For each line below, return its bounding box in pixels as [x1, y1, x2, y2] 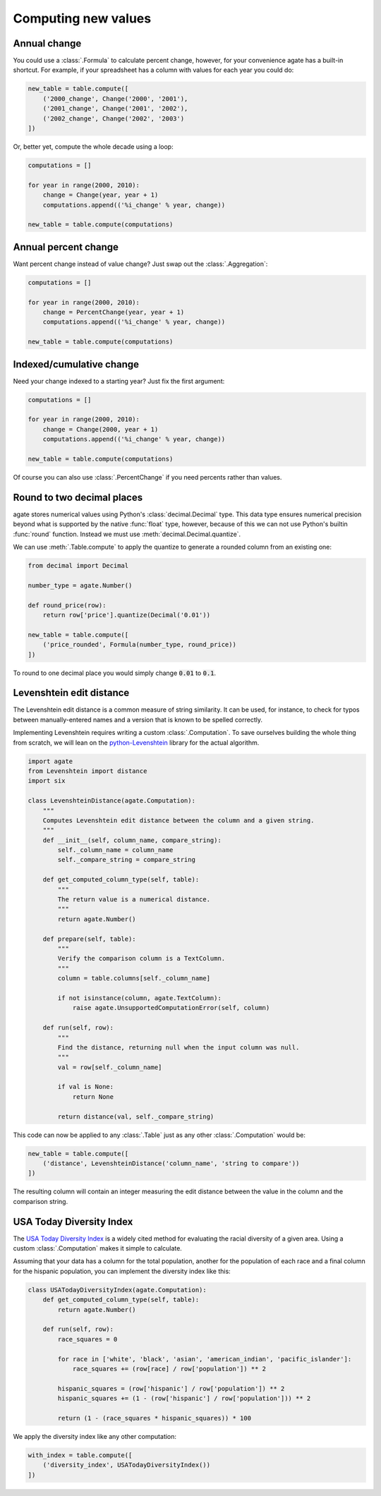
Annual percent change [13, 241, 119, 253]
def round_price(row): [28, 601, 107, 609]
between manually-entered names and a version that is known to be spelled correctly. [13, 715, 263, 724]
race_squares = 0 [57, 1335, 118, 1343]
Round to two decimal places [13, 491, 143, 504]
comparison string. [13, 1197, 68, 1205]
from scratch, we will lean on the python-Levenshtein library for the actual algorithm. [13, 738, 260, 747]
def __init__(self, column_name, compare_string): [42, 836, 222, 844]
